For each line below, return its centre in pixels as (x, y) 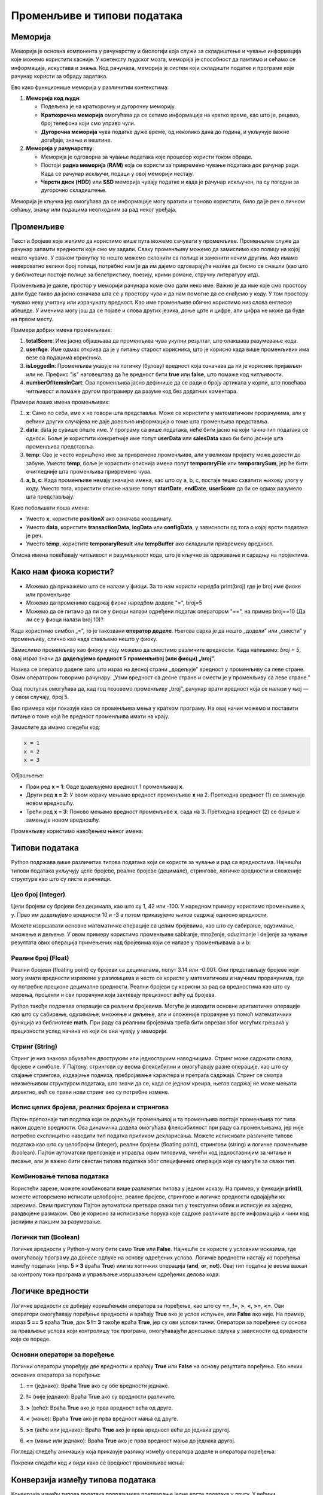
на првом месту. (32, 319)
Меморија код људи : (53, 98)
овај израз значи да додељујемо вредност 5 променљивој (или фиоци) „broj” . (113, 658)
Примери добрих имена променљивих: (62, 329)
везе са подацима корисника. (64, 358)
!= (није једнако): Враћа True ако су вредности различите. (101, 1397)
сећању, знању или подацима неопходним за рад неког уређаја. (94, 210)
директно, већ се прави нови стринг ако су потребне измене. (90, 1092)
